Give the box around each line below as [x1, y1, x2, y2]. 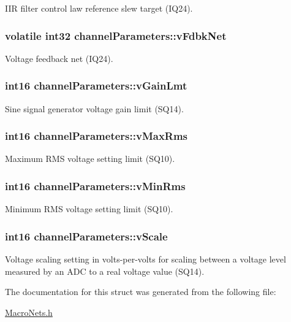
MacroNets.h [5, 305, 53, 318]
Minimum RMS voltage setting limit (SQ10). [5, 202, 173, 215]
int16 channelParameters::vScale [5, 228, 168, 243]
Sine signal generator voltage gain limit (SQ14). [5, 102, 184, 115]
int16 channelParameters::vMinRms [5, 178, 186, 193]
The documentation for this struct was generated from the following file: [5, 285, 276, 298]
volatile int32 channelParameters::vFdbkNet [5, 28, 227, 43]
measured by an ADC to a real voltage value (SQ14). [5, 264, 205, 277]
